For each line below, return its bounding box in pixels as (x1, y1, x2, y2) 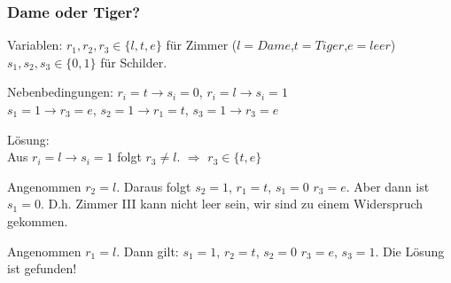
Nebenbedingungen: (7, 83, 113, 101)
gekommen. (7, 211, 68, 230)
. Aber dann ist (346, 177, 430, 195)
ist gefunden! (7, 259, 77, 278)
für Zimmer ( (166, 35, 237, 54)
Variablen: (7, 35, 63, 54)
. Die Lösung (375, 241, 445, 260)
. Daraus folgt (116, 177, 191, 195)
